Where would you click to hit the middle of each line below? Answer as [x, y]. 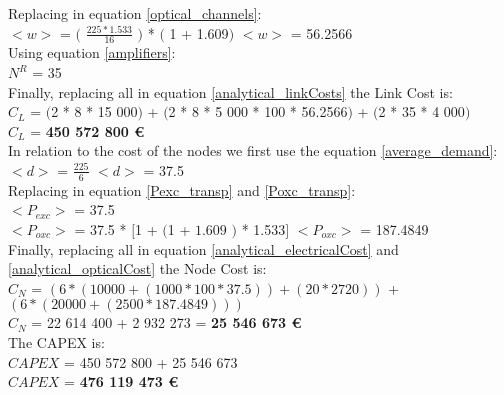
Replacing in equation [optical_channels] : [135, 13]
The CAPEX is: [56, 341]
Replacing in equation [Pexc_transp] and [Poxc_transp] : [182, 189]
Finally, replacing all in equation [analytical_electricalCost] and [203, 248]
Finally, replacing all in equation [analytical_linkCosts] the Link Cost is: [230, 91]
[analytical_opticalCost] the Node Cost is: [137, 268]
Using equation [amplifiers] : [92, 52]
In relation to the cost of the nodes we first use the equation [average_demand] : [253, 150]
